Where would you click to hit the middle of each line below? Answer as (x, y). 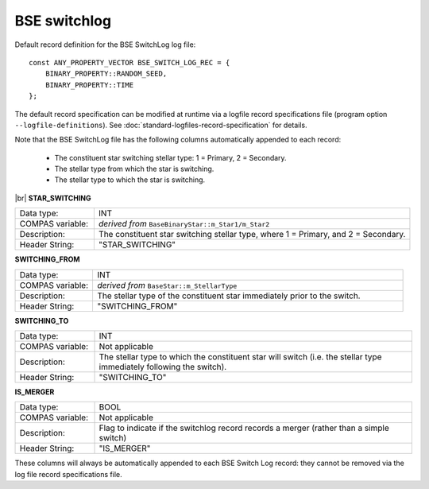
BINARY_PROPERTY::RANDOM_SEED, (106, 74)
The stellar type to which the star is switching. (130, 180)
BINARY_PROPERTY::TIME (89, 85)
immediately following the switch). (163, 367)
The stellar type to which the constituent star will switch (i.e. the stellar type (240, 357)
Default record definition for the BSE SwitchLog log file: (105, 45)
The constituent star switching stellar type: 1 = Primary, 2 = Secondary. (170, 157)
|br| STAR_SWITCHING (53, 198)
